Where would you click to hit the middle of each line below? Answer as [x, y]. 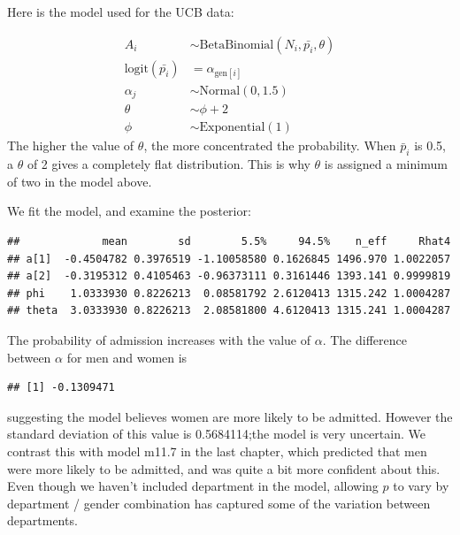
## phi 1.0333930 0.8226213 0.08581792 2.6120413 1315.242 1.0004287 [229, 293]
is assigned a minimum [386, 164]
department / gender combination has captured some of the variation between [219, 503]
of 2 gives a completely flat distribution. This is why [169, 164]
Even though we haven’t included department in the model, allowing [193, 486]
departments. [42, 520]
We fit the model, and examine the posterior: [129, 211]
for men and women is [127, 357]
